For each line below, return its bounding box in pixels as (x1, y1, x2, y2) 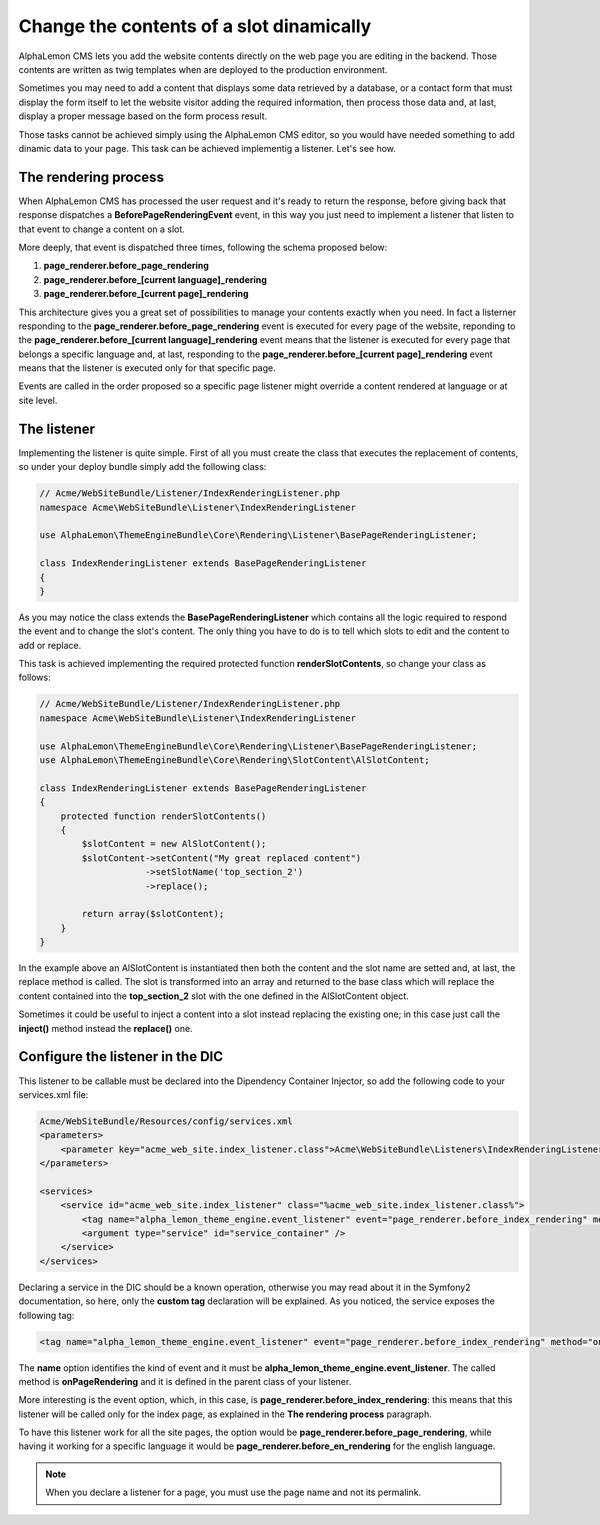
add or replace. (18, 639, 82, 651)
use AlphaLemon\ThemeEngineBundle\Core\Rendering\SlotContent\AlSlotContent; (39, 754, 430, 765)
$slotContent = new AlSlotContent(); (81, 838, 267, 850)
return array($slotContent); (81, 908, 225, 920)
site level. (18, 394, 58, 406)
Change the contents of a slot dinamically (18, 15, 372, 37)
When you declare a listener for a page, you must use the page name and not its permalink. (45, 1486, 422, 1499)
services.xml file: (18, 1088, 89, 1100)
